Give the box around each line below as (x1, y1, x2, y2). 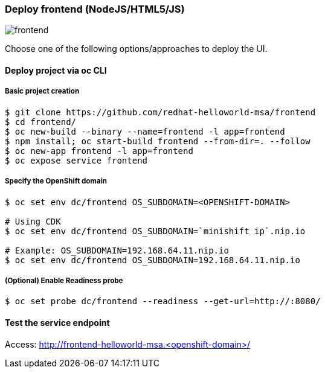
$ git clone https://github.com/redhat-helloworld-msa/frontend (5, 107, 316, 117)
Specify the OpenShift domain (5, 177, 108, 186)
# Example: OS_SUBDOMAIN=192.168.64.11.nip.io (5, 245, 229, 255)
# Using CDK (5, 216, 61, 226)
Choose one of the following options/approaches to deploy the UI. (5, 43, 268, 54)
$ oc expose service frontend (5, 155, 148, 165)
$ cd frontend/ (5, 116, 77, 127)
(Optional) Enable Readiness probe (5, 276, 123, 285)
